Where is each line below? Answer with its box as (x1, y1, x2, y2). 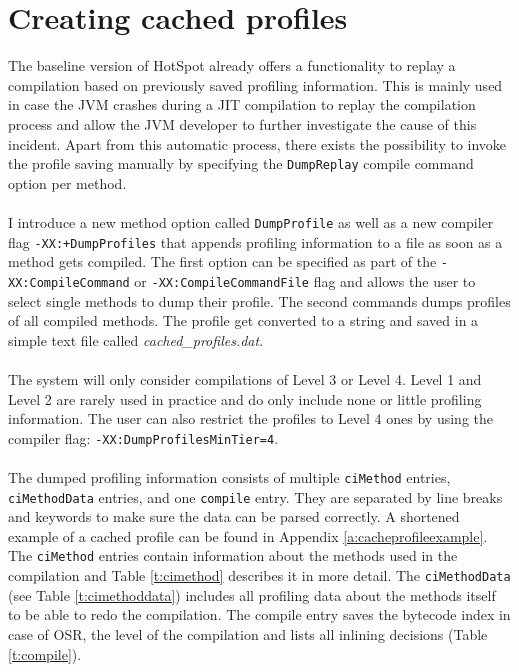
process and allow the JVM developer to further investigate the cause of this (8, 113, 477, 134)
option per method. (8, 172, 127, 193)
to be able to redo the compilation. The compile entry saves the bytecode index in (8, 604, 511, 625)
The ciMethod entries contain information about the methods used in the (8, 545, 458, 566)
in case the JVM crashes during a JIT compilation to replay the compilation (8, 94, 476, 115)
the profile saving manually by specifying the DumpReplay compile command (8, 153, 474, 174)
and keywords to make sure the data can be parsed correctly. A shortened (8, 506, 460, 527)
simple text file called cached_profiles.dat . (8, 329, 264, 350)
